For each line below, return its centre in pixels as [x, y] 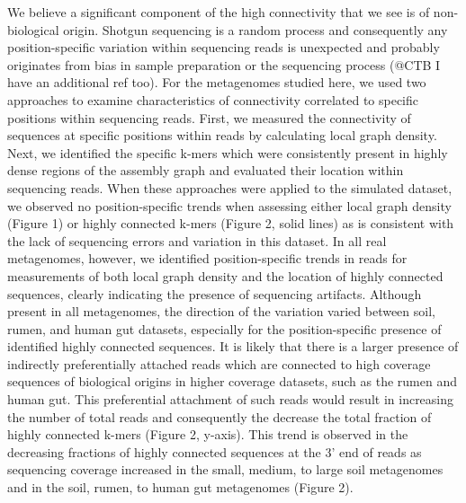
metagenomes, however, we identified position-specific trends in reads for [207, 258]
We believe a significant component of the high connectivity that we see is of [219, 12]
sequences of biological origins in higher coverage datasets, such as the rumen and [232, 381]
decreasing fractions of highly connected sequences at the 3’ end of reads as [215, 451]
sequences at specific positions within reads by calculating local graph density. [222, 135]
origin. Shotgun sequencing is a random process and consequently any [255, 29]
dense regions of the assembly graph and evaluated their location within [206, 170]
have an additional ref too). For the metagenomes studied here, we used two [217, 82]
